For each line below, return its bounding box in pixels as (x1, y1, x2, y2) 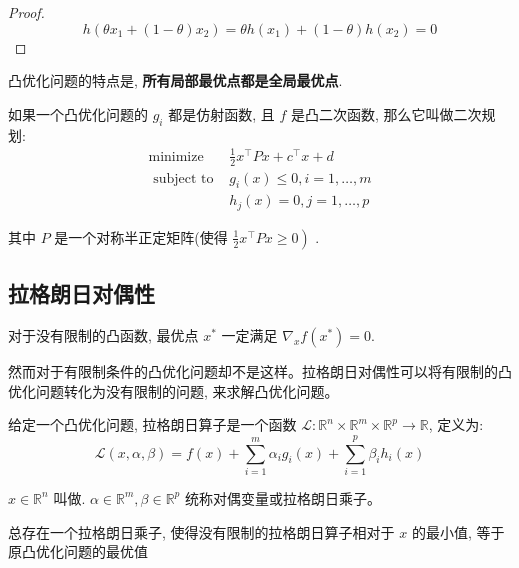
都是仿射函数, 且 (168, 103, 275, 124)
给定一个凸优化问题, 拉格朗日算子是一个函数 (8, 414, 297, 435)
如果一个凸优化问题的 (8, 103, 148, 124)
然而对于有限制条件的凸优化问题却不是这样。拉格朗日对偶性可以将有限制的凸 (8, 361, 512, 382)
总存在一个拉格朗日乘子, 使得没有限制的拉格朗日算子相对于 (8, 521, 395, 542)
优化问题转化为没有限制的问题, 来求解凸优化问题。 (8, 380, 339, 401)
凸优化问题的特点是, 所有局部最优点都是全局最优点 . (8, 70, 343, 91)
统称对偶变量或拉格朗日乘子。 (184, 487, 381, 508)
